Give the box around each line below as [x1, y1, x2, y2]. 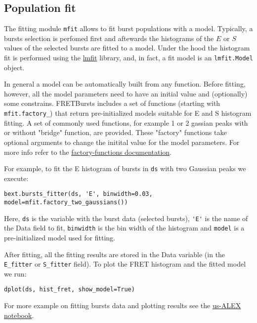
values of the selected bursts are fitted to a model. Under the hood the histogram [4, 43, 250, 53]
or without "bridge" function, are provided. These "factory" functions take [4, 127, 227, 138]
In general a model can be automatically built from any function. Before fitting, [4, 79, 246, 89]
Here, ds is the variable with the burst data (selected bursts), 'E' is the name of [4, 213, 248, 223]
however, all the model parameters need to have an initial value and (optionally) [4, 88, 248, 98]
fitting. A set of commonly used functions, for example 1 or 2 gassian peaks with [4, 117, 248, 128]
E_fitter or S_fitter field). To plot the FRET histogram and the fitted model [4, 259, 246, 269]
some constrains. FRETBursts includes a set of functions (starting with [4, 98, 220, 108]
